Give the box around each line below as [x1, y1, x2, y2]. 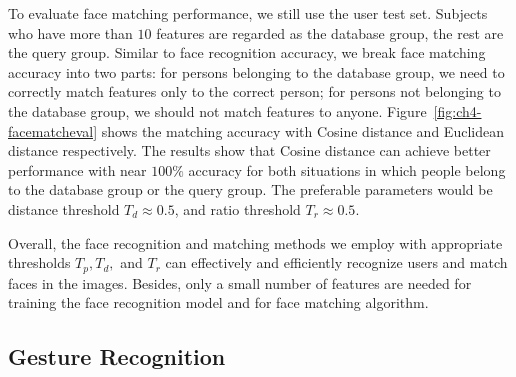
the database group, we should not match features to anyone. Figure [8, 100, 427, 121]
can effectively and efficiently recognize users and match [165, 252, 508, 273]
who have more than [8, 22, 133, 43]
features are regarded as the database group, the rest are [156, 22, 504, 43]
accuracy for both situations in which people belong [188, 159, 506, 180]
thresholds [8, 252, 71, 273]
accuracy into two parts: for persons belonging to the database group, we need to [8, 61, 505, 82]
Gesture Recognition [8, 341, 226, 372]
